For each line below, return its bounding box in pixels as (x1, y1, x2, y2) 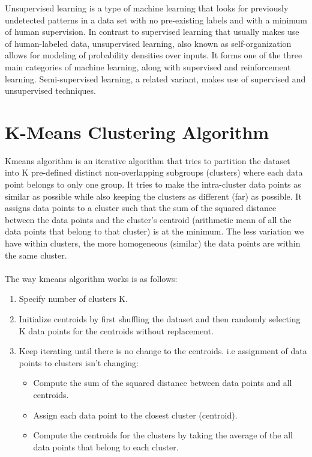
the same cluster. (5, 248, 67, 261)
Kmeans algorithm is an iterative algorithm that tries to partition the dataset (5, 154, 290, 167)
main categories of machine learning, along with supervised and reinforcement (5, 60, 291, 73)
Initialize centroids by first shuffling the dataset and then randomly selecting (19, 313, 301, 325)
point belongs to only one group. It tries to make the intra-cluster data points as (5, 178, 301, 191)
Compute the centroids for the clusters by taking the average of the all (33, 429, 293, 441)
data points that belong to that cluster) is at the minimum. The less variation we (5, 225, 304, 238)
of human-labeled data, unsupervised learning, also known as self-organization (5, 37, 292, 49)
